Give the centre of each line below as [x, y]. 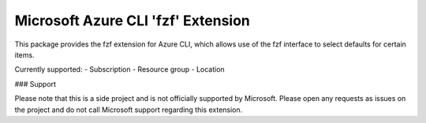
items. [24, 54]
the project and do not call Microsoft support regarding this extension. [129, 110]
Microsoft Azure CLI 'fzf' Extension [132, 20]
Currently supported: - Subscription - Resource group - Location [120, 69]
